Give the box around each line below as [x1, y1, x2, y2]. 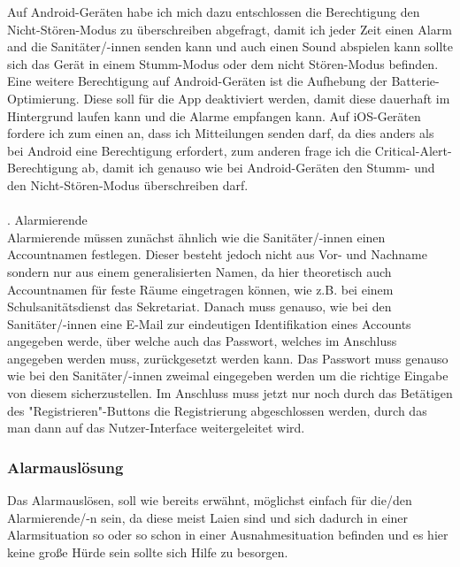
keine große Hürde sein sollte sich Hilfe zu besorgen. [7, 542, 288, 561]
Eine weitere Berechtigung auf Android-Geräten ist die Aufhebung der [7, 72, 387, 90]
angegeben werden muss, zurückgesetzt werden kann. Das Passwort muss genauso [7, 349, 448, 367]
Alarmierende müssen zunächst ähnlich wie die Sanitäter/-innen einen [7, 227, 386, 246]
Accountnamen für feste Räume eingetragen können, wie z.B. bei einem [7, 280, 394, 298]
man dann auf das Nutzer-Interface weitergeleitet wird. [7, 418, 305, 437]
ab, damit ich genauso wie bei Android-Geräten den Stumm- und [81, 158, 435, 177]
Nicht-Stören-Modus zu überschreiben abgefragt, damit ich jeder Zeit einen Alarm [7, 19, 452, 38]
